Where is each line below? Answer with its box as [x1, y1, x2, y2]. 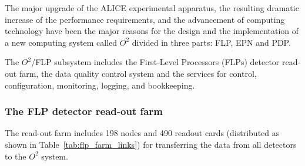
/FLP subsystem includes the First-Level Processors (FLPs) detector [31, 56, 280, 68]
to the [5, 150, 26, 162]
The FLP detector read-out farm [5, 104, 163, 118]
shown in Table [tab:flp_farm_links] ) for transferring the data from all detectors [5, 138, 297, 150]
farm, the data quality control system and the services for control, [19, 67, 257, 79]
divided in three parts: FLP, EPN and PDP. [132, 36, 291, 48]
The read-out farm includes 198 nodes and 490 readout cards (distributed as [5, 127, 280, 139]
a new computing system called [5, 36, 118, 48]
